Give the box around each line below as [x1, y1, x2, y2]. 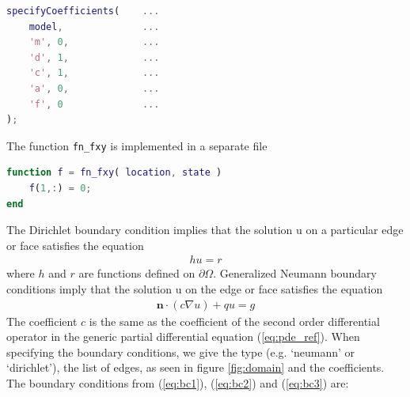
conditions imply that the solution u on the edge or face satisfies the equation [6, 281, 383, 297]
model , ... [28, 21, 160, 32]
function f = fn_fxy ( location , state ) [6, 167, 222, 179]
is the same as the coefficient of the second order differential [89, 312, 380, 329]
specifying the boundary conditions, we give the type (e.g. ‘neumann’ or [6, 343, 355, 360]
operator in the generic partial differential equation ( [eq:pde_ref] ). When [6, 328, 360, 345]
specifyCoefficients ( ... [6, 6, 160, 17]
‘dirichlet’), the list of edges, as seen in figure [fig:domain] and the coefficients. [6, 359, 385, 376]
